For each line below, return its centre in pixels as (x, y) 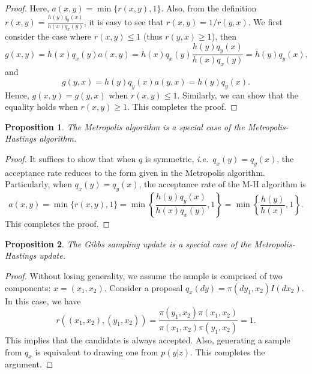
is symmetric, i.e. (177, 158)
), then (224, 36)
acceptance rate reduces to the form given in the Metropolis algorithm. (135, 172)
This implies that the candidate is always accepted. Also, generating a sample (148, 340)
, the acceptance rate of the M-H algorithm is (222, 184)
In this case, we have (43, 300)
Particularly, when (38, 184)
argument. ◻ (29, 364)
